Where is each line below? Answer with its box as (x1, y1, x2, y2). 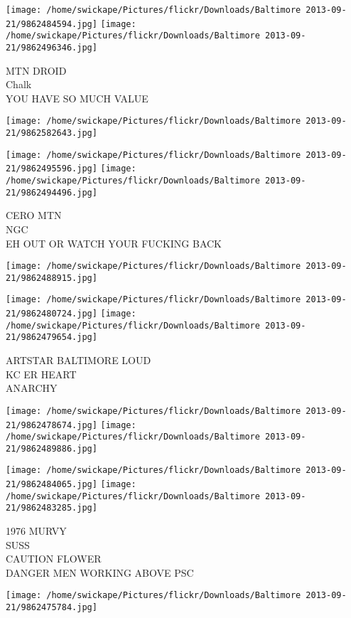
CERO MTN (6, 208, 62, 223)
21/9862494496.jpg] (6, 187, 97, 198)
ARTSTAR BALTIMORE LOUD (6, 353, 151, 368)
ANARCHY (6, 380, 58, 395)
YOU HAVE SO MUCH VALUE (6, 90, 148, 105)
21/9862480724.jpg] (6, 309, 97, 319)
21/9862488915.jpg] (6, 272, 97, 283)
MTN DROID (6, 63, 67, 78)
